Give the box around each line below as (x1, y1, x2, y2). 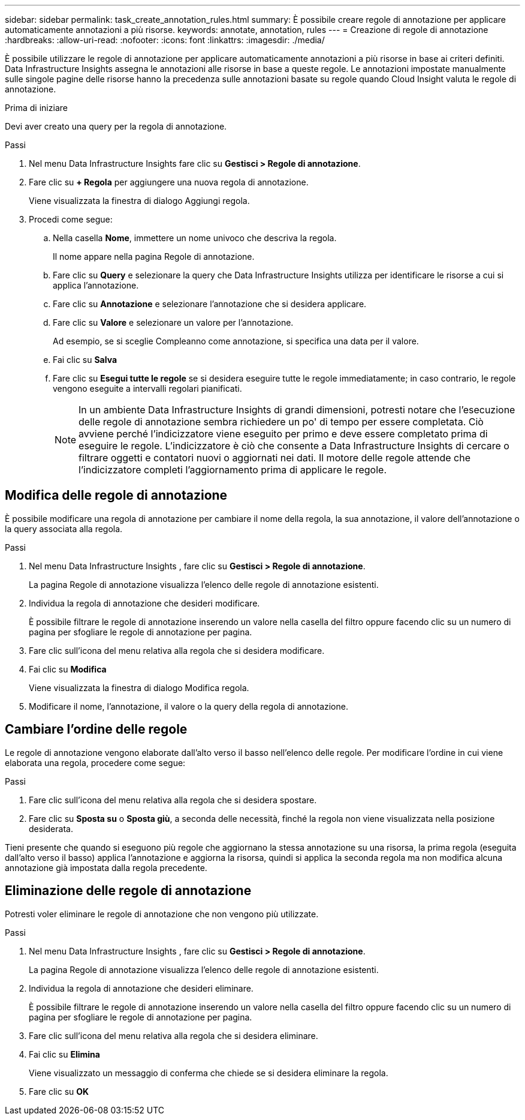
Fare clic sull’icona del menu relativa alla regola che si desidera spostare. (29, 794, 317, 805)
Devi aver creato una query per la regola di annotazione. (5, 121, 227, 131)
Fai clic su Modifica (29, 663, 107, 674)
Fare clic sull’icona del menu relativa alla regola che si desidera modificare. (29, 645, 325, 656)
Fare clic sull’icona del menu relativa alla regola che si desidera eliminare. (29, 1030, 318, 1041)
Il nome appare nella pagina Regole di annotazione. (53, 251, 255, 262)
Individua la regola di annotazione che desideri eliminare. (29, 983, 254, 993)
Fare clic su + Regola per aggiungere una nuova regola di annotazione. (29, 177, 309, 187)
